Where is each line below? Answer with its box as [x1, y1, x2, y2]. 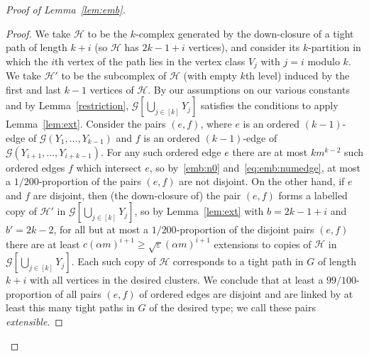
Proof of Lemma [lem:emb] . [6, 2, 126, 16]
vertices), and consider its [188, 40, 300, 55]
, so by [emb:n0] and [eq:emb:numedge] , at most [149, 160, 360, 174]
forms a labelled [278, 187, 348, 202]
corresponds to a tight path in [172, 254, 304, 269]
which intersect [76, 160, 142, 174]
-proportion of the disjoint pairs [176, 222, 314, 237]
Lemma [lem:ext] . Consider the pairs [6, 116, 166, 131]
